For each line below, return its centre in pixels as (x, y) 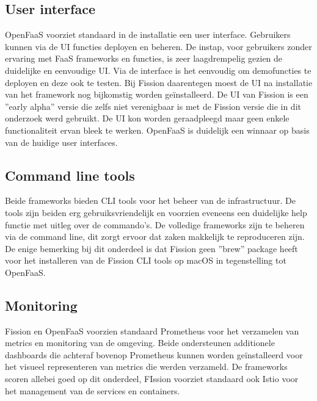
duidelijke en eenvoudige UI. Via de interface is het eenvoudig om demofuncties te (158, 70)
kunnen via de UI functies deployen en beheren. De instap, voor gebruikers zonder (158, 46)
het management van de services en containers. (93, 390)
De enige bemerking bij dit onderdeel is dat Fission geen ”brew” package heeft (151, 248)
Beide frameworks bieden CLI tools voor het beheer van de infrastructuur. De (150, 200)
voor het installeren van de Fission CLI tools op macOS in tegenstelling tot (146, 260)
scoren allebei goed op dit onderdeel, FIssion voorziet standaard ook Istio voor (152, 379)
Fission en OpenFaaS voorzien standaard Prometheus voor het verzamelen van (152, 331)
